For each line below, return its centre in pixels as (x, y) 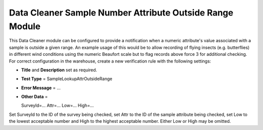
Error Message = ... (41, 88)
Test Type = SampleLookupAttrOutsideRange (67, 79)
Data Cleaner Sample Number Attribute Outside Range (121, 13)
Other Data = (35, 97)
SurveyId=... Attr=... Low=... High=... (57, 106)
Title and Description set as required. (59, 70)
